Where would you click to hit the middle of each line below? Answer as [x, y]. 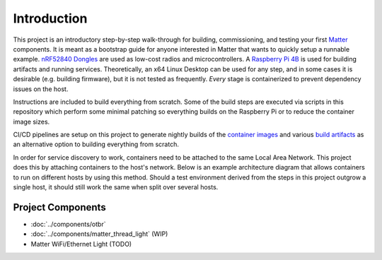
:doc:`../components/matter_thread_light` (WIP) [99, 234]
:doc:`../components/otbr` [68, 224]
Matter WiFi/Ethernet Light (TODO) [81, 244]
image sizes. [31, 122]
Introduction [50, 18]
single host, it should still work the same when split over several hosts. [116, 187]
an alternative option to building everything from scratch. [96, 144]
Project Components [59, 207]
